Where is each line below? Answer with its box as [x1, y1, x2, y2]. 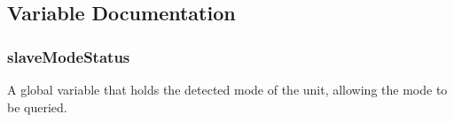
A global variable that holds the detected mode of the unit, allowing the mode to [7, 80, 448, 98]
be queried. [7, 97, 67, 116]
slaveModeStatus [7, 45, 130, 67]
